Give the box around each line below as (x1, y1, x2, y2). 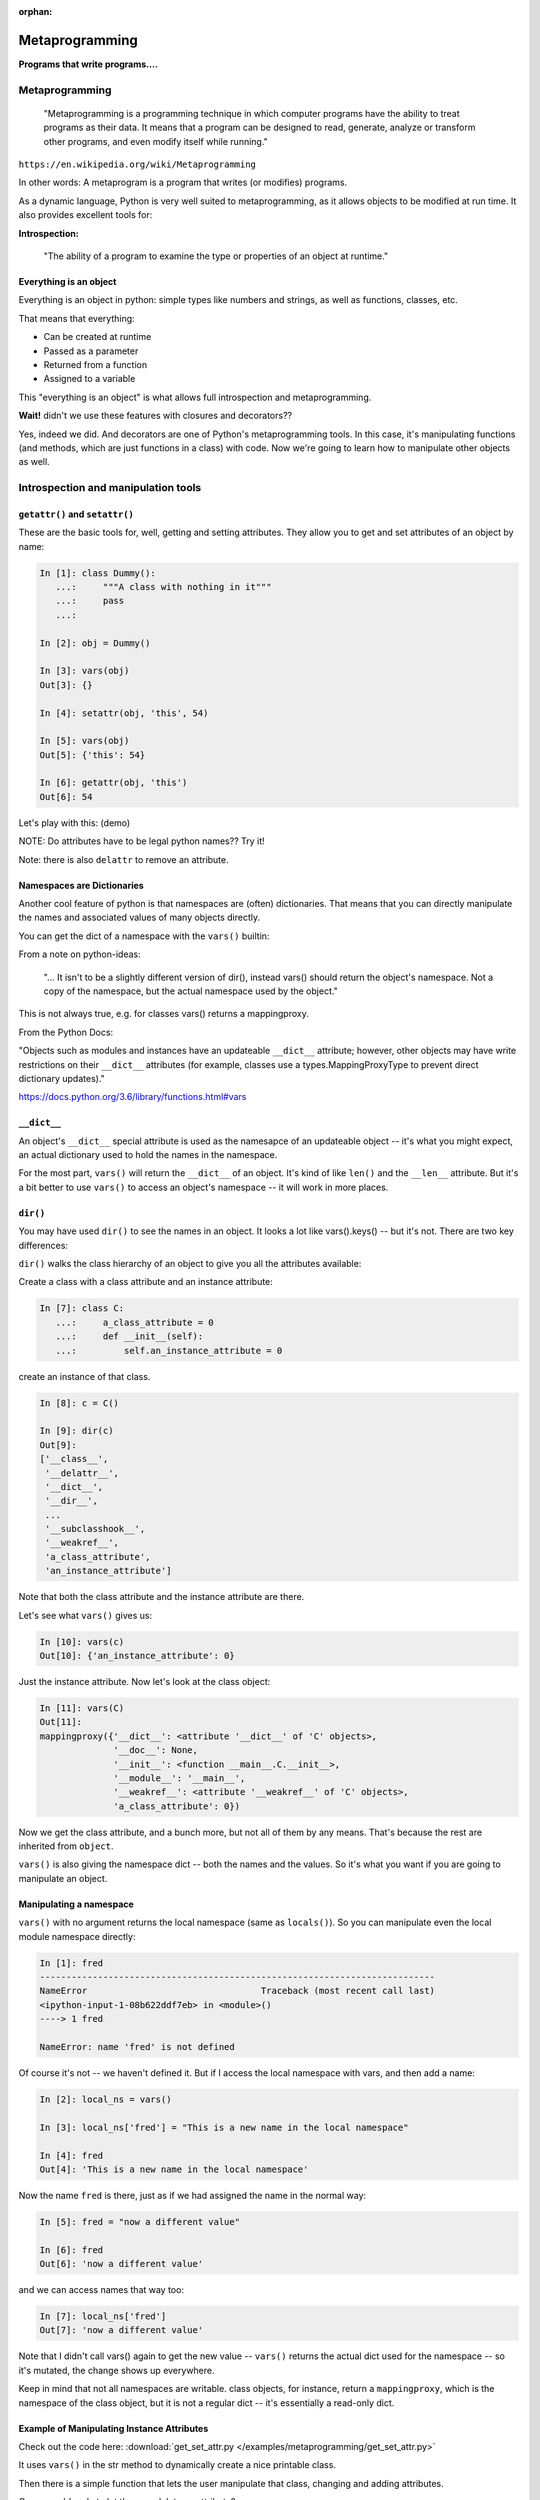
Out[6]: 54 (39, 791, 93, 802)
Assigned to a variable (43, 373, 136, 385)
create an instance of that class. (18, 1370, 151, 1382)
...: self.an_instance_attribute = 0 (55, 1345, 283, 1356)
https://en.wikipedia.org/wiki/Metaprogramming (18, 159, 257, 170)
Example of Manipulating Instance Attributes (18, 2422, 209, 2434)
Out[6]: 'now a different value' (39, 2258, 204, 2270)
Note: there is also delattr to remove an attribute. (18, 853, 229, 865)
